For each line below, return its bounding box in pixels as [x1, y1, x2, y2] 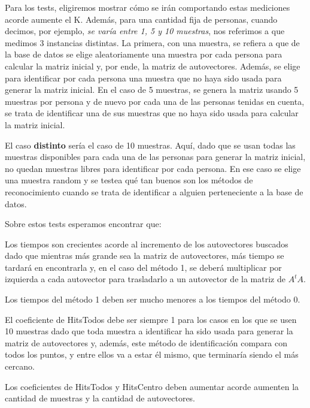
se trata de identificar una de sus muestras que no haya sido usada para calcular [5, 107, 299, 119]
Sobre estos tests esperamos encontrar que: [5, 217, 162, 230]
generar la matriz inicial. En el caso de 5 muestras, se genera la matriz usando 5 [5, 83, 299, 96]
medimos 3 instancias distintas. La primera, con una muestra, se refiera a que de [5, 36, 300, 49]
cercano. [5, 360, 35, 373]
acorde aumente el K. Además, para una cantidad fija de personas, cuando [5, 13, 278, 25]
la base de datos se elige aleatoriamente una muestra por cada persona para [5, 48, 282, 61]
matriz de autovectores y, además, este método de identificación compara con [5, 336, 288, 349]
